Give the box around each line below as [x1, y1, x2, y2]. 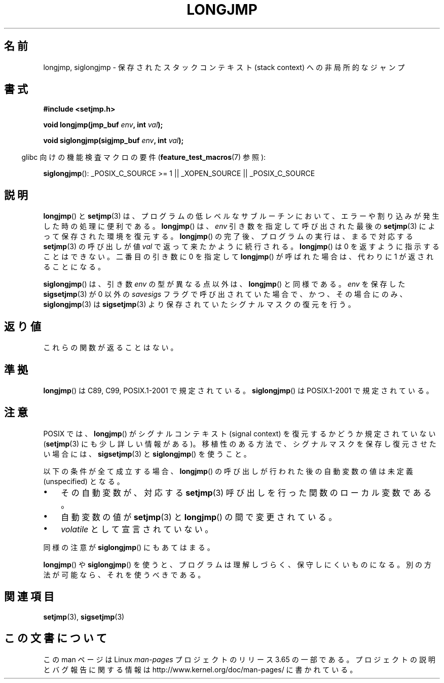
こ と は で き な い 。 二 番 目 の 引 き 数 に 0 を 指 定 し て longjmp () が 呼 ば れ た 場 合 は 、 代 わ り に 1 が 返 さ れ [43, 252, 434, 261]
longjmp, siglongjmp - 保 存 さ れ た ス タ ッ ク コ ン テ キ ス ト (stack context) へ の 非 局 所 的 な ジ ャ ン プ [43, 62, 405, 72]
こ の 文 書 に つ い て [4, 632, 107, 645]
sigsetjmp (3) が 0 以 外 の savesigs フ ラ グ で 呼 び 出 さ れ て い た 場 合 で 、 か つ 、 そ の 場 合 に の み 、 [43, 290, 407, 299]
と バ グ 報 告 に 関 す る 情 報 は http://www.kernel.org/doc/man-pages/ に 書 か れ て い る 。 [43, 665, 357, 674]
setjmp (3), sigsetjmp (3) [43, 612, 125, 621]
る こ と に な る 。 [43, 262, 105, 271]
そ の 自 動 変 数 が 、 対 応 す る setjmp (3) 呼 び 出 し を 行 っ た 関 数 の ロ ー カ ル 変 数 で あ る [61, 487, 432, 498]
